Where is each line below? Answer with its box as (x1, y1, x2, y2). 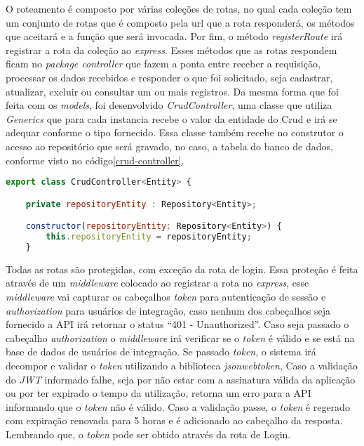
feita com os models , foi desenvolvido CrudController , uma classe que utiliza (6, 98, 332, 112)
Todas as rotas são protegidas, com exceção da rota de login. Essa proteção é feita (6, 261, 358, 276)
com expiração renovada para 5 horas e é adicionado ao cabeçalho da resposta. (6, 413, 343, 428)
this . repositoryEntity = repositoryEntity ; (46, 232, 252, 242)
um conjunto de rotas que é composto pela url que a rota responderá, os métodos (6, 15, 355, 29)
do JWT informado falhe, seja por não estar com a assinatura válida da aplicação (6, 372, 356, 386)
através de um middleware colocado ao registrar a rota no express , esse (6, 275, 309, 290)
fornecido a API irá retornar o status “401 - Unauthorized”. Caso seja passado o (6, 317, 349, 332)
